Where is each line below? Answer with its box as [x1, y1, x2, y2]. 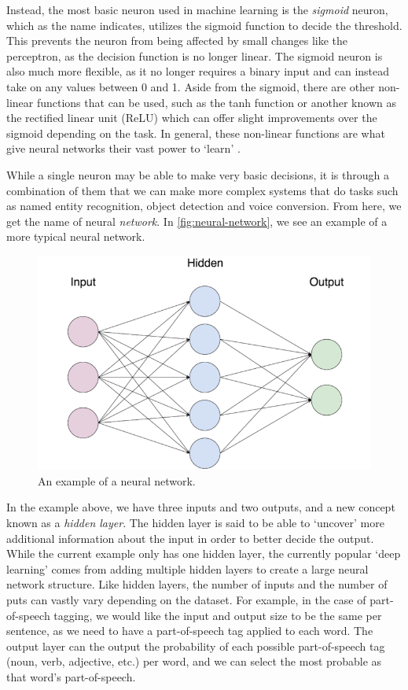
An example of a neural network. [38, 472, 196, 489]
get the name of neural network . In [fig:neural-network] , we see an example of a [6, 212, 388, 229]
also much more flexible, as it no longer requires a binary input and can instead [6, 63, 390, 79]
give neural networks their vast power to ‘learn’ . [6, 140, 241, 157]
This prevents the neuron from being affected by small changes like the [6, 32, 347, 49]
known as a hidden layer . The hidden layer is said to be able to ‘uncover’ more [6, 515, 384, 530]
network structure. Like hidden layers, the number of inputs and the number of [6, 576, 388, 592]
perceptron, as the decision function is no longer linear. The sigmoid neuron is [6, 47, 383, 64]
